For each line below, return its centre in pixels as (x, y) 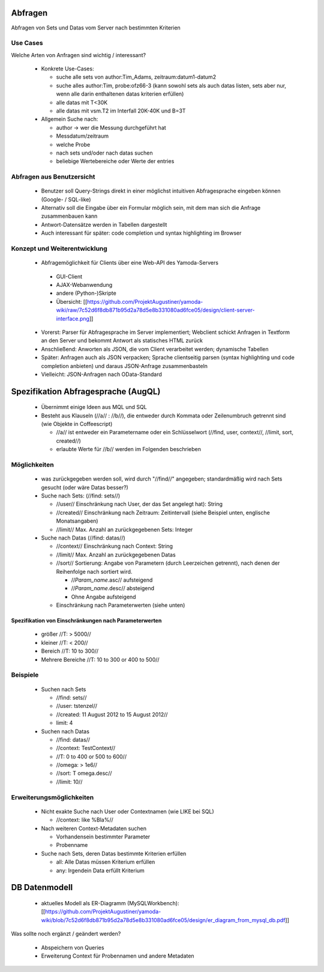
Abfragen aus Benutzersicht (53, 177)
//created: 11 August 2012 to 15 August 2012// (112, 714)
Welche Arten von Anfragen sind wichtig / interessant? (79, 55)
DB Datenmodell (42, 887)
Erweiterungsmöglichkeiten (52, 797)
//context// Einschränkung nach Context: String (115, 546)
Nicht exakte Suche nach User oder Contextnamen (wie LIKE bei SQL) (127, 811)
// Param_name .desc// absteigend (113, 588)
